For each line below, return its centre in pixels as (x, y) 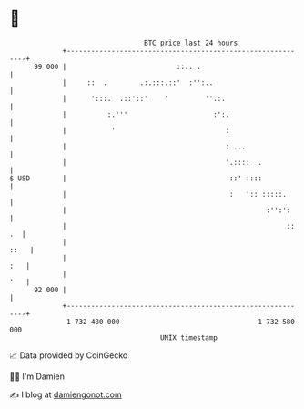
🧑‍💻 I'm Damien (37, 376)
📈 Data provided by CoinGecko (69, 355)
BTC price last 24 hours (191, 43)
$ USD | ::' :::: (136, 178)
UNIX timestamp (189, 337)
